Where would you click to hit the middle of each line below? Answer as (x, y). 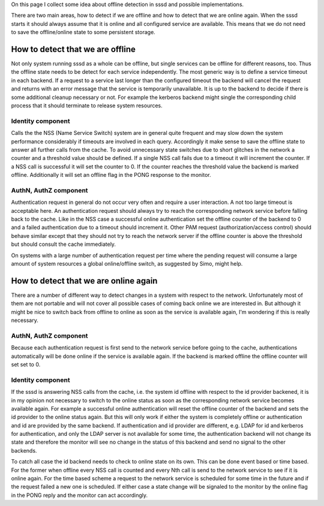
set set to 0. (26, 365)
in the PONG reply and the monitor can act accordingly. (79, 495)
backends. (24, 450)
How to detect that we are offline (73, 49)
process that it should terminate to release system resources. (87, 106)
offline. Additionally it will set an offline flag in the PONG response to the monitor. (111, 175)
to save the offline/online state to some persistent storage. (83, 32)
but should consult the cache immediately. (64, 244)
